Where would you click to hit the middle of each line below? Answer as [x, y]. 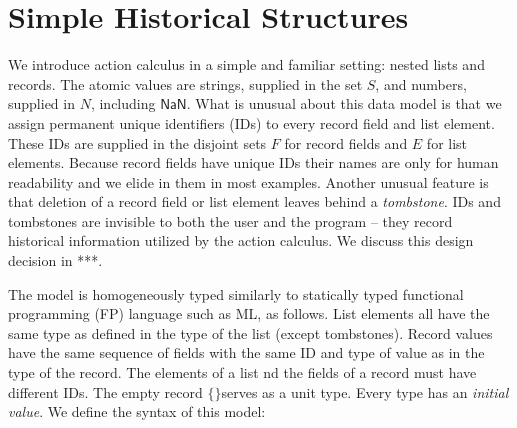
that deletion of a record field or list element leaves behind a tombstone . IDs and [254, 201]
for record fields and [346, 142]
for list [447, 142]
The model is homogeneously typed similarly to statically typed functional [236, 293]
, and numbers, [421, 83]
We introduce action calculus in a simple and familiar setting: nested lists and [246, 64]
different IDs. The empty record [105, 391]
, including [123, 103]
